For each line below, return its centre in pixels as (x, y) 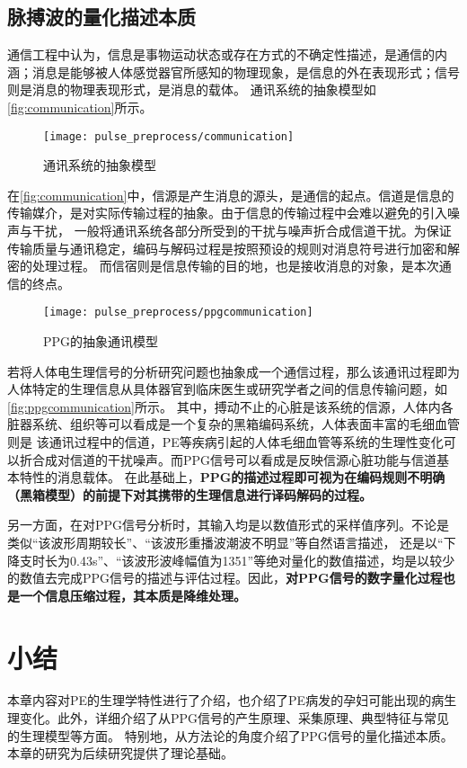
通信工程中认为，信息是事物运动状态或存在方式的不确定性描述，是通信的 (221, 54)
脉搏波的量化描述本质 (101, 17)
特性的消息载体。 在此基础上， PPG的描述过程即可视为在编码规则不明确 (232, 477)
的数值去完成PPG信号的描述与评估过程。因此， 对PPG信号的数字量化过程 (225, 578)
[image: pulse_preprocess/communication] (169, 136)
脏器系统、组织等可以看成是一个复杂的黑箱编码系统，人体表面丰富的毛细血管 (233, 424)
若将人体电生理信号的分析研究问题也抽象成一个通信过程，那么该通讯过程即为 (233, 371)
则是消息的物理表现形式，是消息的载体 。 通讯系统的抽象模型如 (192, 89)
